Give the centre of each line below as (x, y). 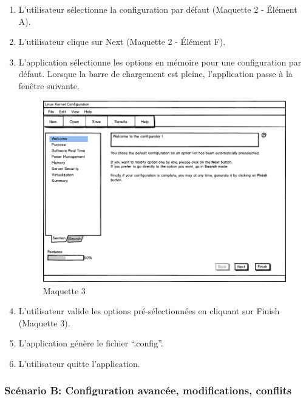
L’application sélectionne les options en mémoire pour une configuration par (160, 62)
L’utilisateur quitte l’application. (79, 363)
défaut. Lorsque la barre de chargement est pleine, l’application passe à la (155, 74)
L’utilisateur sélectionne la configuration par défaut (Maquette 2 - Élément (158, 9)
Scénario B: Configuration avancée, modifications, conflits (148, 390)
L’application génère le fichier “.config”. (91, 343)
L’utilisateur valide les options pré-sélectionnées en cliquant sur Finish (149, 311)
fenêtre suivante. (49, 85)
